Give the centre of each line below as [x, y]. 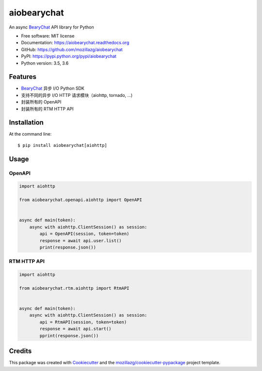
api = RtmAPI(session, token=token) [83, 322]
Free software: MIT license [48, 36]
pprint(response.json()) [69, 336]
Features [23, 77]
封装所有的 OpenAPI [41, 102]
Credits [20, 351]
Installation [26, 123]
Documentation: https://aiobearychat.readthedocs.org [75, 43]
